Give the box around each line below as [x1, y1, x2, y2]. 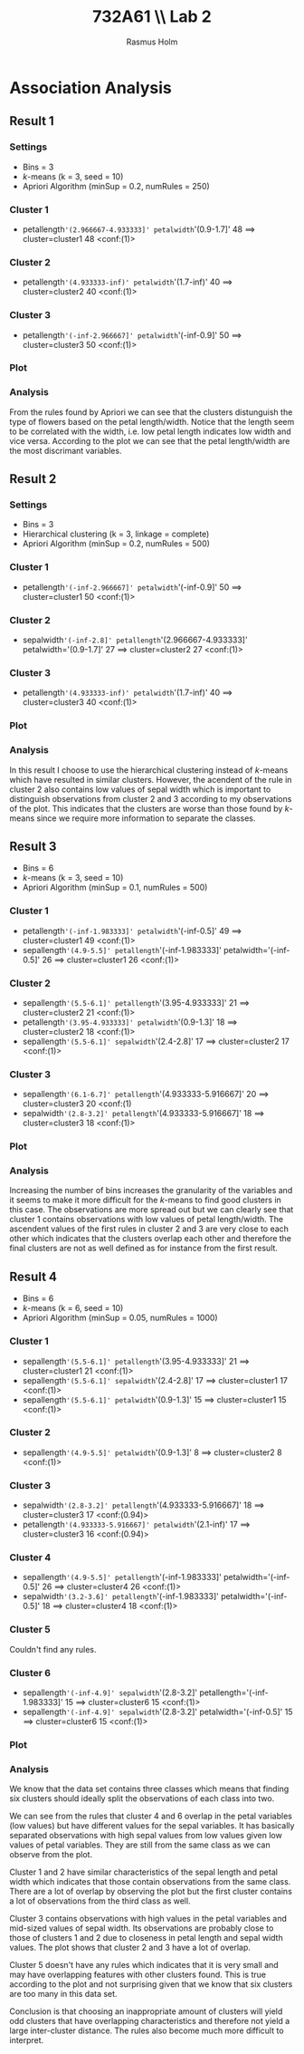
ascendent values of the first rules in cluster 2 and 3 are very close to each [9, 1223, 290, 1234]
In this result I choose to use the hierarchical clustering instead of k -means [9, 764, 289, 776]
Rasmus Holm [126, 36, 178, 47]
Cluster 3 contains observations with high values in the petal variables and [9, 1914, 288, 1924]
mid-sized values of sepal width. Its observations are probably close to [9, 1923, 274, 1933]
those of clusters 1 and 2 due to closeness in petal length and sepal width [9, 1933, 283, 1943]
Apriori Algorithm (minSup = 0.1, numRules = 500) [22, 882, 208, 893]
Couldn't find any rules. [9, 1644, 97, 1654]
